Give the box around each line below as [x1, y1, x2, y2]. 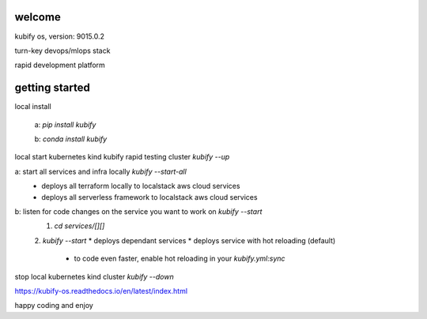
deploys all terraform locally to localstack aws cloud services [41, 182, 240, 191]
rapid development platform [14, 60, 106, 70]
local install [14, 102, 51, 111]
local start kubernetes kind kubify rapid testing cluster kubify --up [14, 152, 230, 162]
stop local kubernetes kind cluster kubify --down [14, 272, 174, 281]
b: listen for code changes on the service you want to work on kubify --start [14, 206, 263, 216]
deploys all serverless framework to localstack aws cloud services [41, 192, 258, 201]
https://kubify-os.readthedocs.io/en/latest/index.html [14, 286, 188, 295]
